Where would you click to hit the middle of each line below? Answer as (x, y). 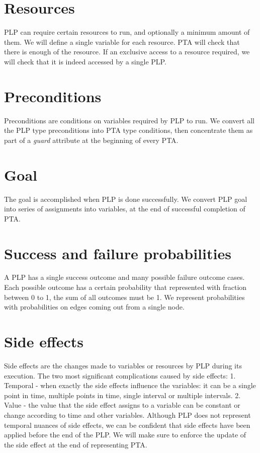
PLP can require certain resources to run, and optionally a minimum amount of (127, 32)
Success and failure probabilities (118, 253)
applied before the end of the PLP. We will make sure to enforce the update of (125, 435)
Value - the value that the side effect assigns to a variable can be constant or (122, 405)
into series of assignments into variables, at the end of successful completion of (125, 209)
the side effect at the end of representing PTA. (76, 444)
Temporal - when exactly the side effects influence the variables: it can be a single (130, 385)
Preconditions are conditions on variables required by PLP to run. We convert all (129, 120)
